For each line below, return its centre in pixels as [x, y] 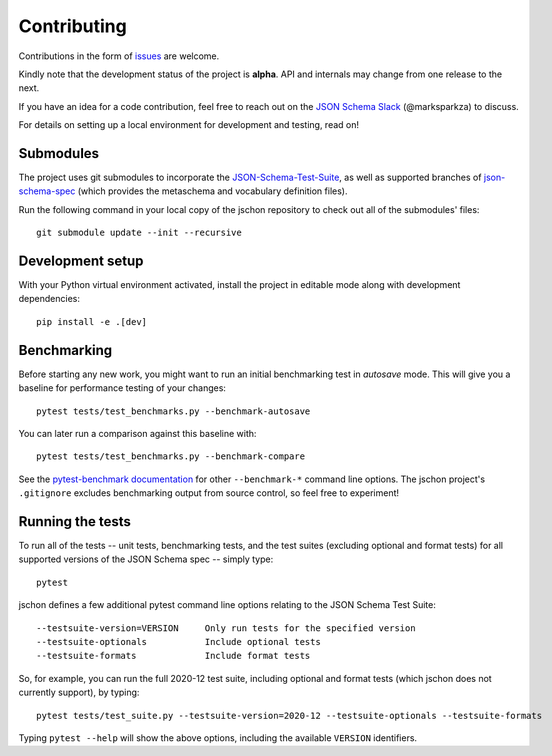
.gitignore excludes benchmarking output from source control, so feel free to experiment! [209, 493]
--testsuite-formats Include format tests [173, 656]
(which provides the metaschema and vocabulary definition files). [212, 191]
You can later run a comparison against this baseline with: [137, 433]
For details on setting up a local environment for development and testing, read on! [189, 125]
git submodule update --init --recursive [139, 233]
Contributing [72, 26]
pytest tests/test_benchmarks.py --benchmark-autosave [173, 411]
